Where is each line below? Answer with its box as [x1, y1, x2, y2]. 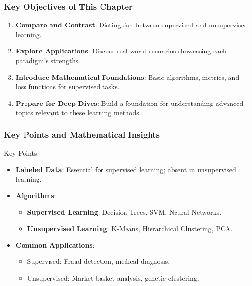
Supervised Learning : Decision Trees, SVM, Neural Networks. [27, 207, 222, 217]
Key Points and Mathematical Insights [4, 128, 160, 140]
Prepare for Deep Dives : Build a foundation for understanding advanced [15, 98, 244, 108]
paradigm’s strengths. [15, 55, 80, 65]
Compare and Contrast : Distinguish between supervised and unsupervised [15, 20, 248, 30]
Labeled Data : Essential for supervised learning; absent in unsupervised [15, 164, 236, 174]
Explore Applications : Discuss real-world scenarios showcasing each [15, 46, 227, 56]
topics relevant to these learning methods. [15, 107, 141, 118]
